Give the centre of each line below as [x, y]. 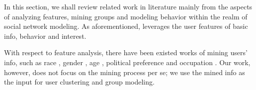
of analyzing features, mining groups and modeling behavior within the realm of [126, 16]
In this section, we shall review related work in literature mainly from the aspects [128, 6]
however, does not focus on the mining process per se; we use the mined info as [125, 72]
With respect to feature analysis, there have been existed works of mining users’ [126, 52]
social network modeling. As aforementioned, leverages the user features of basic [126, 26]
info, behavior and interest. [45, 36]
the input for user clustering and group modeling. [79, 82]
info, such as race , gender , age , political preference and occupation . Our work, [127, 62]
